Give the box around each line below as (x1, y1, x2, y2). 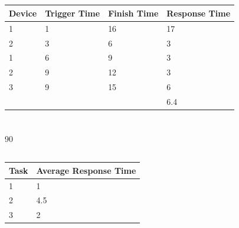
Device (9, 6, 37, 19)
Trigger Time (45, 6, 100, 19)
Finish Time (108, 6, 159, 19)
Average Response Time (36, 164, 136, 176)
